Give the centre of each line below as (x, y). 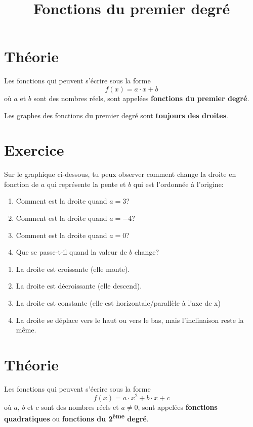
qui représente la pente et (86, 184)
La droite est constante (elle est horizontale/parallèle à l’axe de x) (118, 302)
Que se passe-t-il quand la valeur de (71, 252)
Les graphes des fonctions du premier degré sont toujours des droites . (116, 115)
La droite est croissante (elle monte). (73, 269)
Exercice (34, 150)
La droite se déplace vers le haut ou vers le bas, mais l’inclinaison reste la (130, 320)
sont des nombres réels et (80, 407)
